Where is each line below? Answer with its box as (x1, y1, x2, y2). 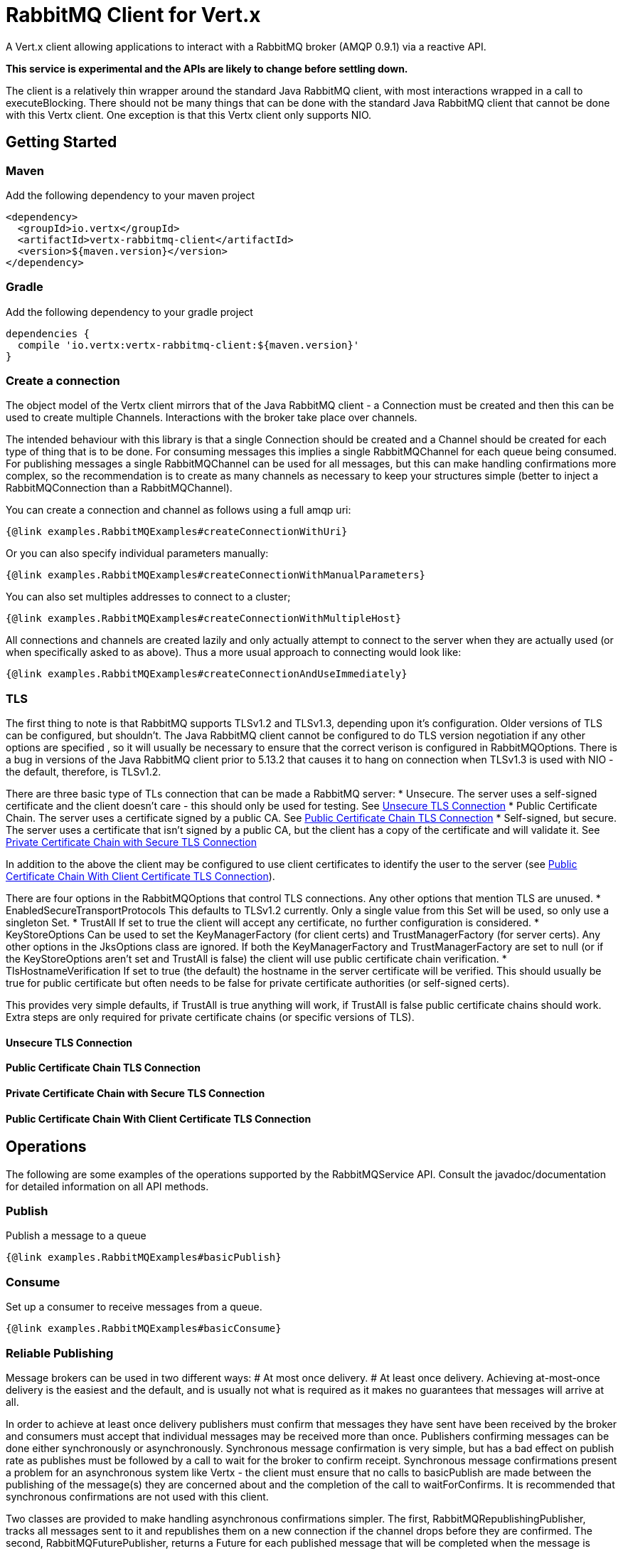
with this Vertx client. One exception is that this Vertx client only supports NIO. (6, 108, 372, 121)
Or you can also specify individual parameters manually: (6, 547, 269, 560)
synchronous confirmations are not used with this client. (6, 1490, 269, 1503)
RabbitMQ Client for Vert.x (6, 3, 261, 27)
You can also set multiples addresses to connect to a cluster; (6, 591, 291, 603)
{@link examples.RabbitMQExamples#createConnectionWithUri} (6, 526, 348, 538)
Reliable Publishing (6, 1345, 114, 1360)
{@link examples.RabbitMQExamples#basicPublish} (6, 1251, 282, 1264)
